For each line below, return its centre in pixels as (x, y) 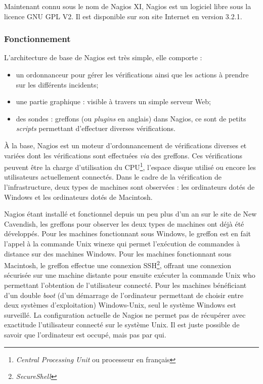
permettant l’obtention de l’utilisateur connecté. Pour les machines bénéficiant (125, 285)
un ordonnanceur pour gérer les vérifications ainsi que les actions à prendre (132, 74)
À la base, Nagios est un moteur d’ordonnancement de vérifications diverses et (125, 145)
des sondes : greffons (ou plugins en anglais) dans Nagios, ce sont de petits (131, 118)
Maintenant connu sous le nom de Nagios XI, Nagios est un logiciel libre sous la (128, 6)
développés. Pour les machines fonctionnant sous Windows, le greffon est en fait (128, 233)
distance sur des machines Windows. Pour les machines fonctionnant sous (118, 253)
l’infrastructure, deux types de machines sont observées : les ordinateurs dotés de (129, 187)
